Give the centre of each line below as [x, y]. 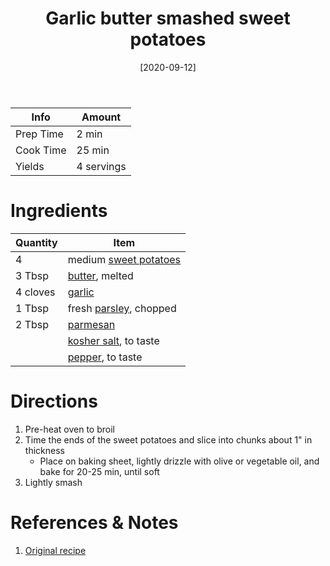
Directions [54, 401]
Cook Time [41, 150]
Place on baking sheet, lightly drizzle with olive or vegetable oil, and [179, 461]
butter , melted [100, 275]
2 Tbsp [32, 324]
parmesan [91, 324]
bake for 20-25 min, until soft [99, 471]
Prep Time [39, 134]
